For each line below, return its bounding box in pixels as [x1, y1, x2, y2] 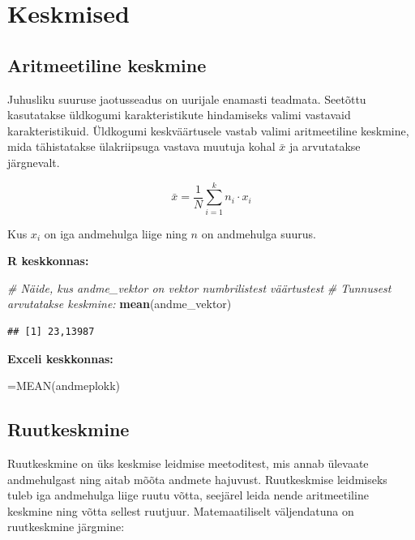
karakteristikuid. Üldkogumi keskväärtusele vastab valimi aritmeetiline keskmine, [7, 122, 409, 139]
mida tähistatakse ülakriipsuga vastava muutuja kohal [7, 138, 276, 155]
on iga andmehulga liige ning [44, 225, 187, 242]
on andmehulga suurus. [201, 225, 317, 242]
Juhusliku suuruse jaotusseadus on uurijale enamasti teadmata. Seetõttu [7, 90, 366, 107]
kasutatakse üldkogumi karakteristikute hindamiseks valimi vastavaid [7, 106, 351, 123]
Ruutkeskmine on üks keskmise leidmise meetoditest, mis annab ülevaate [7, 455, 369, 472]
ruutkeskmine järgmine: [7, 518, 125, 535]
